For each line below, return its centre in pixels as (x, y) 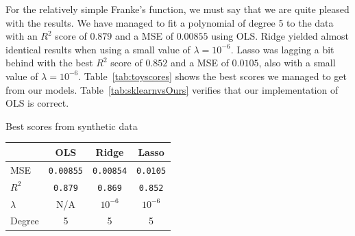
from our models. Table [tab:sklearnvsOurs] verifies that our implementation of (172, 89)
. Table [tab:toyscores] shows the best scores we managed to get (213, 76)
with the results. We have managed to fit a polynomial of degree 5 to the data (170, 22)
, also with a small (297, 63)
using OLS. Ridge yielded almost (280, 36)
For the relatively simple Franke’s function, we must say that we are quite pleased (177, 9)
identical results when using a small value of (98, 49)
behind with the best (49, 63)
